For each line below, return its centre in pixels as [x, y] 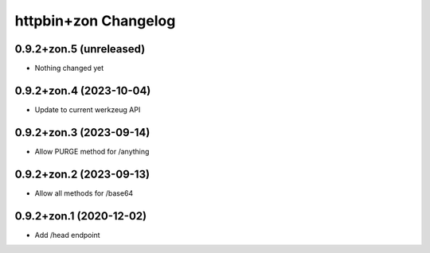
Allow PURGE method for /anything [92, 151]
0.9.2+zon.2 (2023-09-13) [82, 174]
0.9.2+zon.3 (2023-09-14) [82, 132]
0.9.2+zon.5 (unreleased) [80, 49]
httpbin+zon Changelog [95, 21]
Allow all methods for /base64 [84, 193]
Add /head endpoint [67, 235]
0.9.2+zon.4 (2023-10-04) [83, 90]
